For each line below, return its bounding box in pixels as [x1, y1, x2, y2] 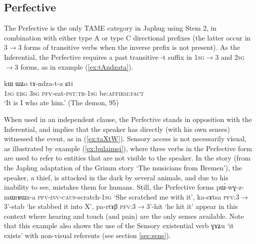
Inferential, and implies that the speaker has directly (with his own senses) [4, 123, 230, 134]
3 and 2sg [215, 51, 245, 62]
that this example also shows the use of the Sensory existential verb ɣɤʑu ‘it [4, 220, 234, 231]
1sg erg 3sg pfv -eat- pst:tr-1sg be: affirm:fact [4, 87, 144, 98]
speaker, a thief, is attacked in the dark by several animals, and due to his [4, 172, 228, 182]
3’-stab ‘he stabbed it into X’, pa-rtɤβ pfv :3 [4, 201, 136, 211]
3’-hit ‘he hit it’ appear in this [146, 201, 238, 211]
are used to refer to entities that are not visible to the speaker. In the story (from [4, 153, 251, 163]
